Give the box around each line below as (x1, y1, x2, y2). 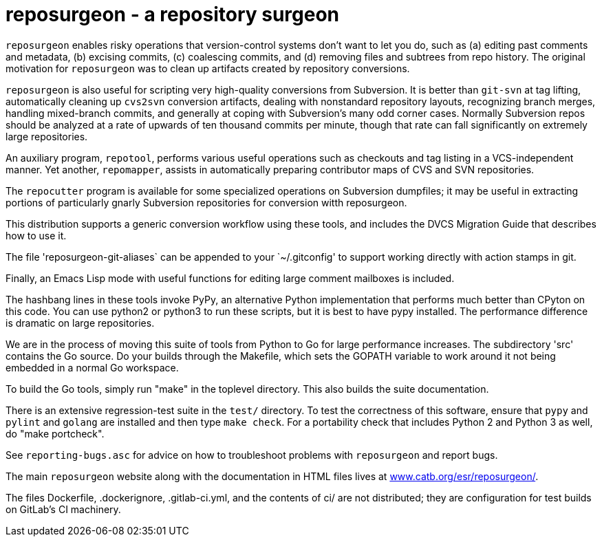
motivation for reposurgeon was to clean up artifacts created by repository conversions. (6, 62, 410, 74)
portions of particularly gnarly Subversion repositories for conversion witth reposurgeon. (6, 196, 407, 208)
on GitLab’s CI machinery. (6, 503, 121, 515)
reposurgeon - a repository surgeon (6, 3, 340, 26)
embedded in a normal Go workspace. (6, 361, 179, 373)
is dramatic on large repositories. (6, 316, 155, 329)
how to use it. (6, 229, 67, 241)
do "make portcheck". (6, 427, 105, 440)
